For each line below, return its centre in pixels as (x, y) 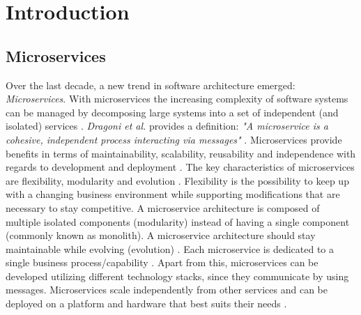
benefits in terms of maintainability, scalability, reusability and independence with (181, 153)
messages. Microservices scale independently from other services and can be (167, 290)
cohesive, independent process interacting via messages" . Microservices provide (174, 139)
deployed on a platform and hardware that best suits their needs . (146, 304)
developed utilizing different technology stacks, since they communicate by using (177, 276)
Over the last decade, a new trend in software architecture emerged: (151, 85)
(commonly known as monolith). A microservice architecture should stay (161, 235)
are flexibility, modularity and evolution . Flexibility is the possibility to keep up (177, 180)
